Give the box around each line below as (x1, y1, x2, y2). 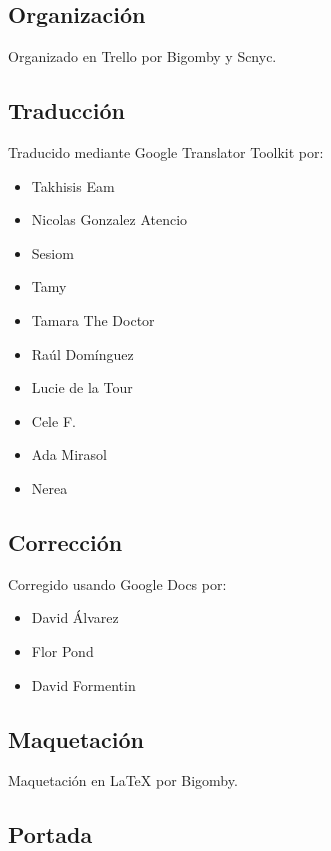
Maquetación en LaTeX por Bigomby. (8, 770, 238, 791)
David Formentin (31, 674, 136, 695)
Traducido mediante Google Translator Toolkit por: (8, 142, 324, 162)
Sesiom (31, 242, 74, 263)
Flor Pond (31, 640, 94, 661)
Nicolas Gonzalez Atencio (31, 209, 188, 230)
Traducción (8, 95, 125, 126)
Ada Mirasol (31, 444, 107, 465)
